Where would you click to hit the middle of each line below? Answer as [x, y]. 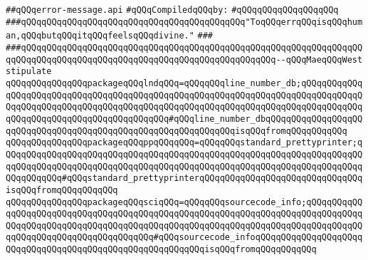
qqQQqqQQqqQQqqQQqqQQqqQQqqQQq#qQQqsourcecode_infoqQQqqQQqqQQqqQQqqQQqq [184, 238]
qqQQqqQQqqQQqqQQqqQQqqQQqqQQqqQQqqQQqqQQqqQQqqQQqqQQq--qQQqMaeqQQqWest [184, 59]
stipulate [29, 72]
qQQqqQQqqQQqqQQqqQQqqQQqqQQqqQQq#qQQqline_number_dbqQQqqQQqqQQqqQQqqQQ [184, 119]
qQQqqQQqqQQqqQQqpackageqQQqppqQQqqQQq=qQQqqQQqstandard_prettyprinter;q [184, 143]
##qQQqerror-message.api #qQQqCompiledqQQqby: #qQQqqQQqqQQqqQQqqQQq [172, 10]
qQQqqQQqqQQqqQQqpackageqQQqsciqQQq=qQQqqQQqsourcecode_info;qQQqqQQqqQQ [184, 202]
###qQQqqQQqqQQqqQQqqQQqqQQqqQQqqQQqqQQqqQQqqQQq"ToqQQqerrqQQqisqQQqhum [184, 22]
